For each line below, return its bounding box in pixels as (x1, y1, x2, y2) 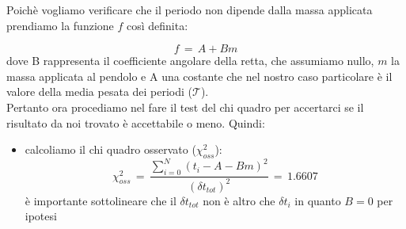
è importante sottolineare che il (25, 192, 176, 208)
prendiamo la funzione (6, 17, 114, 33)
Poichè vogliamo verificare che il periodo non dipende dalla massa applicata (6, 2, 373, 17)
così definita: (126, 17, 188, 33)
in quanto (294, 192, 341, 208)
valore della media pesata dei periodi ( (6, 83, 193, 100)
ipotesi (25, 208, 57, 224)
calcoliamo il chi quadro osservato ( (25, 141, 196, 158)
